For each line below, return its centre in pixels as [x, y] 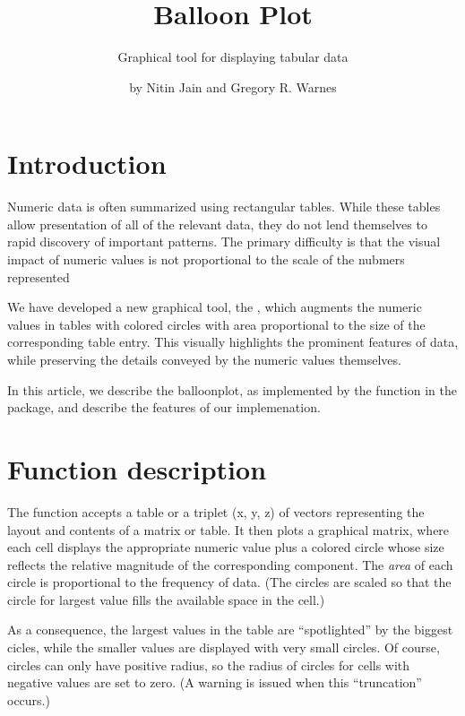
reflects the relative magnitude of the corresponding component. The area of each [230, 564]
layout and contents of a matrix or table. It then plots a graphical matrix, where [228, 529]
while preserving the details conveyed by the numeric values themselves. [204, 359]
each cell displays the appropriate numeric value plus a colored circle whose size [226, 547]
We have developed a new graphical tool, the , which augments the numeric [215, 307]
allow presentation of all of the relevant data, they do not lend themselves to [217, 224]
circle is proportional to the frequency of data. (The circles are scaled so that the [229, 582]
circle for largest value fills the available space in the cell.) [166, 599]
